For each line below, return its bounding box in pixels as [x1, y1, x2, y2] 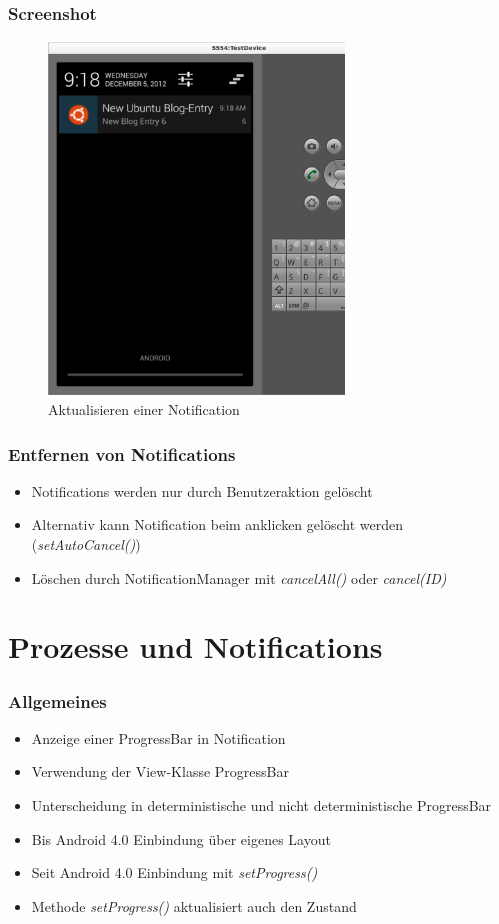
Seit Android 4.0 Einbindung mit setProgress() [31, 862, 318, 883]
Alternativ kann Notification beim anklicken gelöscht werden [31, 514, 403, 535]
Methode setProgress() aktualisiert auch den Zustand [31, 895, 357, 916]
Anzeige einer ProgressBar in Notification [31, 727, 286, 748]
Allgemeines [8, 688, 107, 713]
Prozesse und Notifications [8, 626, 383, 667]
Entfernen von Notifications [8, 441, 236, 466]
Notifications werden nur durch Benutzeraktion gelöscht [31, 480, 373, 501]
